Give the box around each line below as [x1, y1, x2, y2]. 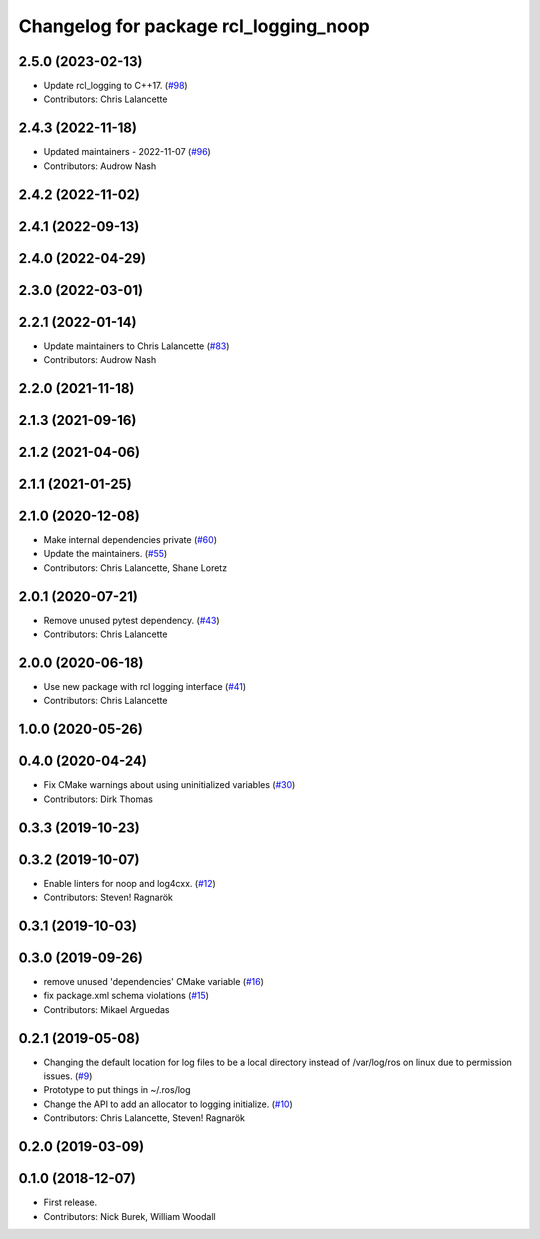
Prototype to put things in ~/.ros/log [43, 1084, 191, 1096]
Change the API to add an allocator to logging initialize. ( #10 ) [43, 1098, 294, 1110]
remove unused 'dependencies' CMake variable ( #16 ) [43, 976, 265, 987]
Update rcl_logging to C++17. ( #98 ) [43, 80, 189, 92]
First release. [43, 1196, 98, 1209]
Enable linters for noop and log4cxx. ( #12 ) [43, 877, 217, 889]
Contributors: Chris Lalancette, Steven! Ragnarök [43, 1112, 245, 1124]
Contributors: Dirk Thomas [43, 793, 154, 805]
